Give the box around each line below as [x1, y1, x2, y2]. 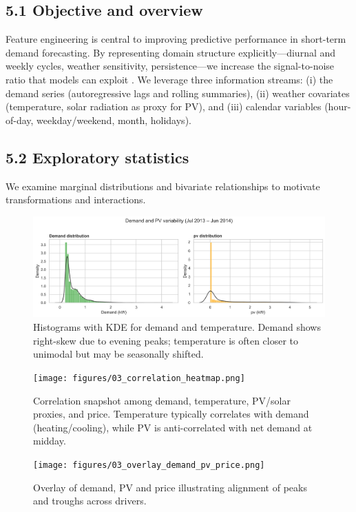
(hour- [324, 99, 351, 114]
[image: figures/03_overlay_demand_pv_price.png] [33, 460, 265, 470]
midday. [33, 433, 66, 448]
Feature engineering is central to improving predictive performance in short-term [6, 32, 346, 46]
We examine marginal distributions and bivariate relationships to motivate [6, 178, 320, 193]
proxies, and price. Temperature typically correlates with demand [33, 407, 309, 421]
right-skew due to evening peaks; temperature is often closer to [33, 333, 299, 347]
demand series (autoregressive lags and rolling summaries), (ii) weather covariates [6, 85, 350, 100]
